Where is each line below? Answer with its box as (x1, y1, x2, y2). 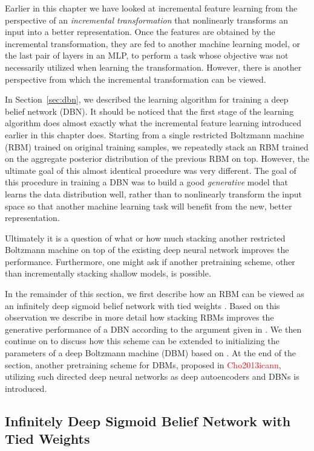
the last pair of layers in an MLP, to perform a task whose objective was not (5, 49, 289, 62)
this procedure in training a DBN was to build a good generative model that (5, 176, 289, 188)
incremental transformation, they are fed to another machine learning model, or (5, 37, 301, 50)
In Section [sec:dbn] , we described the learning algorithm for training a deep (5, 93, 289, 106)
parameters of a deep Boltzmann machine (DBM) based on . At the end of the (5, 347, 296, 359)
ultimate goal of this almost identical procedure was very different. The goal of (5, 164, 296, 176)
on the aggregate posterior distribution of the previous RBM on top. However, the (5, 152, 310, 165)
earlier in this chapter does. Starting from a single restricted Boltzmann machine (5, 128, 304, 141)
